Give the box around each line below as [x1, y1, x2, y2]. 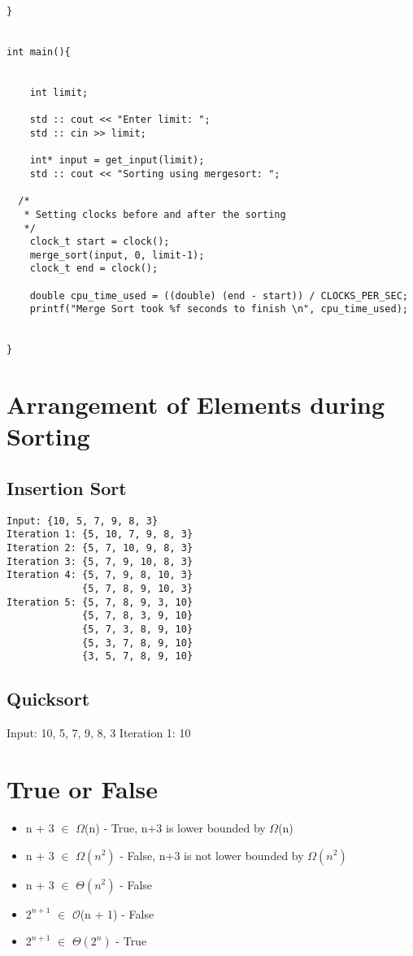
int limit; [29, 86, 89, 98]
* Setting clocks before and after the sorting [24, 208, 286, 220]
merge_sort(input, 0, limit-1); [29, 249, 205, 261]
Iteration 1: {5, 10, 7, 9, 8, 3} [7, 528, 193, 541]
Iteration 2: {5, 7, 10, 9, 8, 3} [7, 542, 193, 554]
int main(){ [7, 46, 71, 58]
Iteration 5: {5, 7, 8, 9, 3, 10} [7, 596, 193, 608]
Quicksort [7, 686, 90, 711]
